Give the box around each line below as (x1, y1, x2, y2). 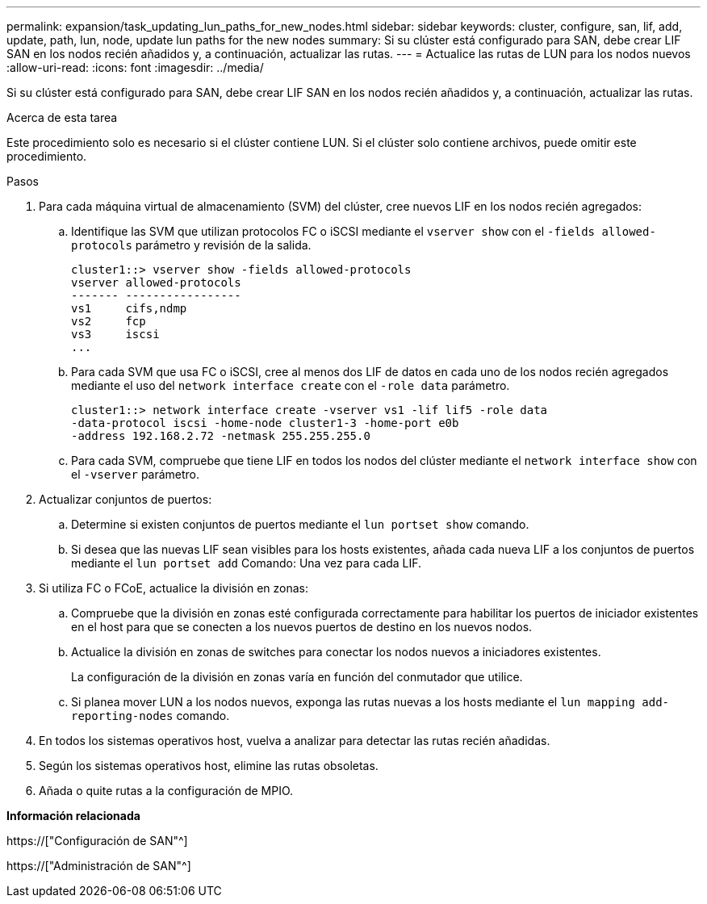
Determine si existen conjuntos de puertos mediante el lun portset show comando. (71, 517, 529, 531)
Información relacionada (6, 809, 140, 822)
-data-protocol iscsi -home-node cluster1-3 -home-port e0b (71, 416, 459, 429)
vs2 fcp (71, 315, 146, 328)
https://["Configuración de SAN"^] (6, 834, 188, 847)
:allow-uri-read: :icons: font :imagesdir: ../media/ (6, 61, 264, 74)
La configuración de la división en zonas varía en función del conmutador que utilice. (71, 670, 523, 684)
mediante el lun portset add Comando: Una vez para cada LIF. (71, 556, 422, 570)
